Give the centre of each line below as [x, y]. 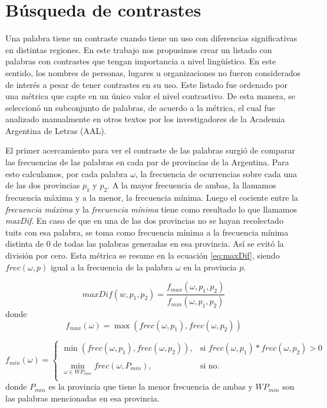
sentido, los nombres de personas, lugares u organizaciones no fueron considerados [153, 72]
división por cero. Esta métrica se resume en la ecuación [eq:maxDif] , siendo [143, 255]
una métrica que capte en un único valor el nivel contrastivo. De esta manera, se [151, 96]
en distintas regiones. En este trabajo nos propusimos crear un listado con [139, 49]
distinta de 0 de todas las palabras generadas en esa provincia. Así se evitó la [145, 244]
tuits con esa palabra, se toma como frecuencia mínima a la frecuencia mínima [147, 232]
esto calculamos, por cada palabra [67, 173]
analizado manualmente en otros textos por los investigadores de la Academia [145, 119]
